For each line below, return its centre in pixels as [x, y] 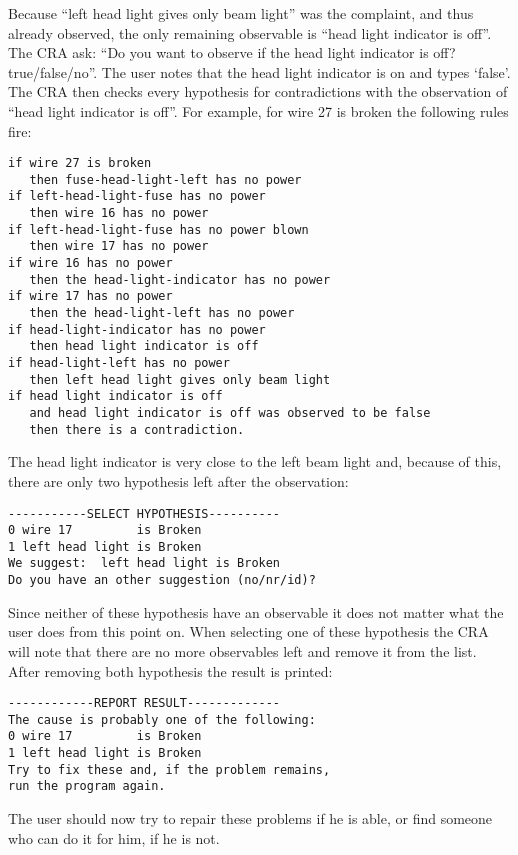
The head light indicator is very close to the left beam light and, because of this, [255, 461]
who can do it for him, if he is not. [114, 837]
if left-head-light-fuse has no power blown [158, 229]
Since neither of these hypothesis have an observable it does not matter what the [256, 611]
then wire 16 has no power [119, 213]
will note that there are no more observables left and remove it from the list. [242, 650]
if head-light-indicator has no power [137, 329]
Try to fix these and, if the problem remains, [169, 769]
